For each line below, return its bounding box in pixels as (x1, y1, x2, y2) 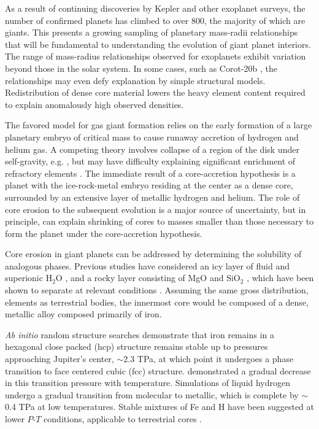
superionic (5, 271, 43, 284)
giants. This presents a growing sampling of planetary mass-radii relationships (5, 26, 298, 39)
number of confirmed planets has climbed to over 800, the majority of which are (5, 14, 306, 26)
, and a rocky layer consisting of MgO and (65, 271, 224, 284)
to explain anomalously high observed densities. (5, 98, 184, 110)
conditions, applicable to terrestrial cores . (44, 412, 202, 425)
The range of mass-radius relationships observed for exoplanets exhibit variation (5, 50, 306, 63)
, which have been (247, 271, 314, 284)
